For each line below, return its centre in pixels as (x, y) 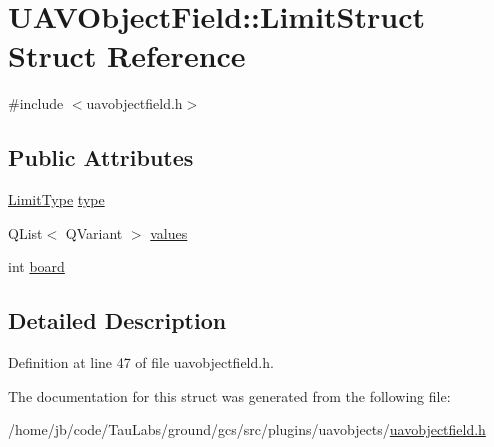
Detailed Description (117, 320)
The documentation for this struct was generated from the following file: (229, 395)
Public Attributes (101, 157)
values (169, 232)
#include (36, 103)
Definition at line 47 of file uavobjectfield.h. (141, 362)
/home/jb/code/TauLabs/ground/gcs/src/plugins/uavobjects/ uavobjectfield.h (247, 429)
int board (36, 266)
